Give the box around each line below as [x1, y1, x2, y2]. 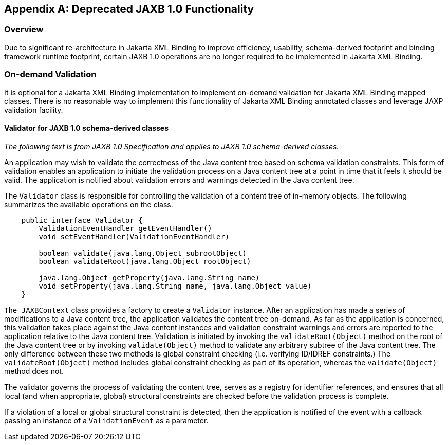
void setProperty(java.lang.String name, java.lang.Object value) [39, 281, 312, 290]
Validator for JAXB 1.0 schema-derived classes [4, 123, 169, 133]
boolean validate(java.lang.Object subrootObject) [39, 248, 247, 257]
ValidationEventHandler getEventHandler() [39, 224, 212, 233]
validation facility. [4, 105, 63, 114]
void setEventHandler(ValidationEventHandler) [39, 232, 230, 241]
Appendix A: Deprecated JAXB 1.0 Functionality [4, 3, 254, 15]
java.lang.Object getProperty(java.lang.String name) [39, 273, 260, 282]
